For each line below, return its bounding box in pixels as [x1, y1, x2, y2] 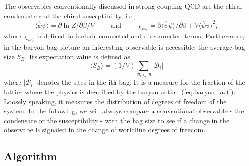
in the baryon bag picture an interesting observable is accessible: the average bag [4, 42, 245, 52]
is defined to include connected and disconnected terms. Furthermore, [37, 31, 245, 41]
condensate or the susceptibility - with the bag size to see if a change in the [4, 115, 230, 125]
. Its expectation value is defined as [25, 51, 130, 61]
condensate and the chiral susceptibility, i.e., [4, 10, 136, 20]
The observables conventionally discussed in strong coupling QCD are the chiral [4, 1, 242, 11]
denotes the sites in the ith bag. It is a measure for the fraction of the [37, 77, 245, 87]
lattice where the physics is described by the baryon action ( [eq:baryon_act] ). [4, 87, 236, 97]
